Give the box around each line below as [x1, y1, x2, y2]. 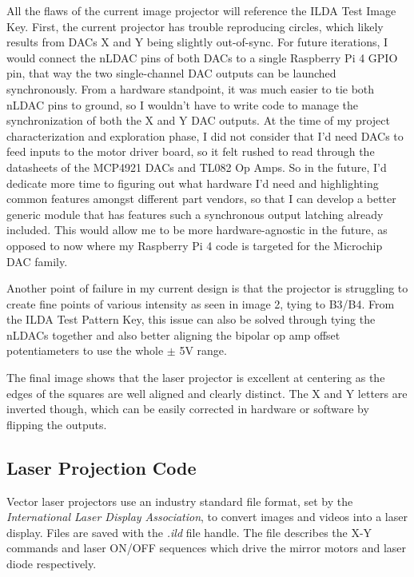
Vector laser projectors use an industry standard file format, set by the [6, 492, 353, 509]
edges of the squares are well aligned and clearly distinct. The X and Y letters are [6, 384, 408, 401]
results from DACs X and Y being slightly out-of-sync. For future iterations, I [6, 34, 388, 50]
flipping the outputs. [6, 416, 107, 432]
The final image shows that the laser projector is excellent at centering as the [6, 369, 385, 386]
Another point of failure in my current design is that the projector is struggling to [6, 280, 408, 296]
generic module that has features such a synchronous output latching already [6, 205, 384, 222]
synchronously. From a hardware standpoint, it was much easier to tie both [6, 80, 375, 97]
